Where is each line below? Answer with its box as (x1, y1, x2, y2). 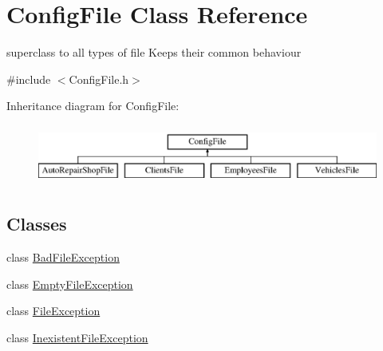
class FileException (6, 302, 101, 319)
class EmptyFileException (6, 275, 133, 292)
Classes (6, 211, 67, 236)
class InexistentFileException (6, 329, 148, 346)
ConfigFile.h (69, 70, 129, 87)
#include (6, 70, 51, 87)
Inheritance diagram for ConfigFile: (6, 97, 180, 114)
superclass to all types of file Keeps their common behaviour (6, 44, 302, 61)
